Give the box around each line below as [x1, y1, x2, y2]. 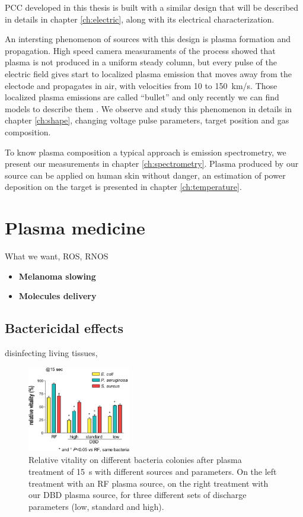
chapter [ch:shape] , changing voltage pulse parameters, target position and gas [5, 114, 289, 126]
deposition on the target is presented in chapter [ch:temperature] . [5, 180, 242, 193]
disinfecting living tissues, [5, 347, 98, 359]
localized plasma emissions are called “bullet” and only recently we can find [5, 91, 279, 103]
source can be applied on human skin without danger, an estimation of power [5, 169, 286, 181]
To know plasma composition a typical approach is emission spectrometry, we [5, 145, 286, 158]
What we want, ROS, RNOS [5, 250, 109, 262]
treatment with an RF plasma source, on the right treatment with [28, 477, 269, 489]
